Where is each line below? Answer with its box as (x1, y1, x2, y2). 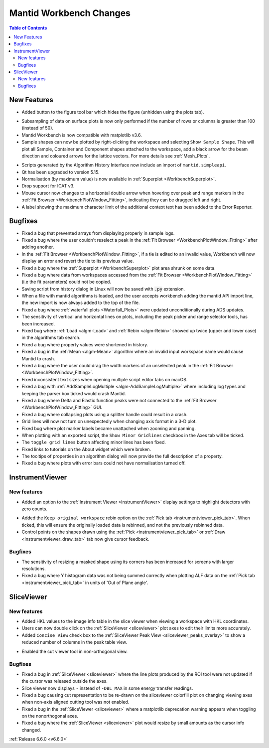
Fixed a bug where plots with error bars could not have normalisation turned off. (21, 460, 186, 466)
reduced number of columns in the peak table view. (21, 639, 128, 645)
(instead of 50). (21, 125, 54, 131)
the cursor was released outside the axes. (21, 678, 108, 684)
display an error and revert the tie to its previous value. (21, 258, 134, 264)
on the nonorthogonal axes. (21, 713, 78, 719)
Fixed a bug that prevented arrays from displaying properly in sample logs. (21, 230, 175, 236)
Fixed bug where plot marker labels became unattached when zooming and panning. (21, 425, 196, 431)
